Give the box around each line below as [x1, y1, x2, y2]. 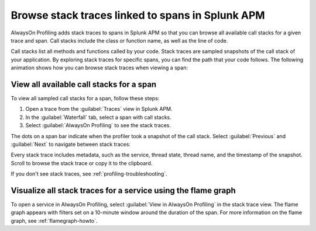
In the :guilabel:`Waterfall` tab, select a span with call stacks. [25, 114, 172, 121]
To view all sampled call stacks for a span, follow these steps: [11, 95, 160, 102]
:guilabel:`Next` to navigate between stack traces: [11, 141, 131, 148]
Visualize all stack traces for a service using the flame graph [11, 185, 236, 195]
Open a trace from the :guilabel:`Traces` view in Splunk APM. [25, 106, 173, 113]
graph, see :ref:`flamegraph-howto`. [11, 217, 98, 224]
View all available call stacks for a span [11, 79, 157, 89]
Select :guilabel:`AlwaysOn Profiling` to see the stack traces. [25, 122, 171, 129]
